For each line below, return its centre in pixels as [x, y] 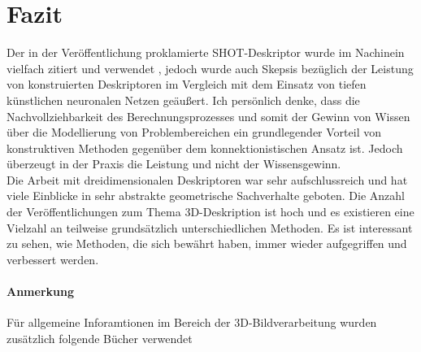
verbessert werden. [53, 259]
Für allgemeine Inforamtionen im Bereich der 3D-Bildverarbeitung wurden [192, 322]
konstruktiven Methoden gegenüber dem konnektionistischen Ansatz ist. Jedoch [205, 148]
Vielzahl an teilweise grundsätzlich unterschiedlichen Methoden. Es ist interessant [210, 227]
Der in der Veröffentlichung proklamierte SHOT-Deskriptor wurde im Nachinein [206, 52]
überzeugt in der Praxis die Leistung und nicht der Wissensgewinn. [174, 164]
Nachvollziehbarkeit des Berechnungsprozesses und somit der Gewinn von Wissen [208, 116]
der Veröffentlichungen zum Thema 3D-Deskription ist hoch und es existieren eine [210, 212]
